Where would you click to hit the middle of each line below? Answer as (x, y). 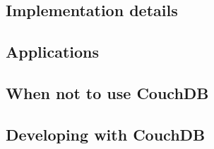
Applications (53, 52)
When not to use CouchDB (107, 92)
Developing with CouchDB (106, 134)
